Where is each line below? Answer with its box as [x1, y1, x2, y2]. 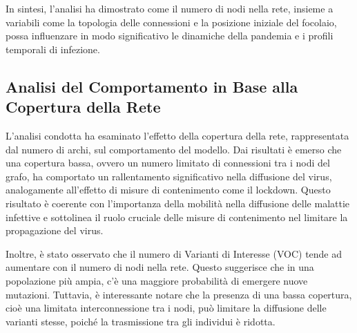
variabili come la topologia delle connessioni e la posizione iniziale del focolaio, [6, 15, 337, 29]
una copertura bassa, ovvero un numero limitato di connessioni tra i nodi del [6, 155, 330, 170]
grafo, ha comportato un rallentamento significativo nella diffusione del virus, [6, 169, 332, 183]
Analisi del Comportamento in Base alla [6, 75, 298, 97]
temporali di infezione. [6, 41, 100, 56]
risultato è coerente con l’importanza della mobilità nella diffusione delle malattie [6, 196, 350, 210]
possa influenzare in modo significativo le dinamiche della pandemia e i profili [6, 28, 334, 43]
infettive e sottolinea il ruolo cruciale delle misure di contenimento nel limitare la [6, 209, 348, 224]
